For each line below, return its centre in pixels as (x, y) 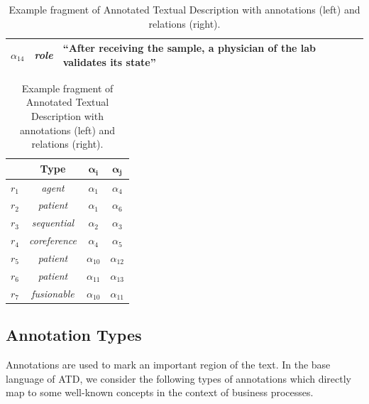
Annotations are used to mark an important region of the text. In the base (168, 364)
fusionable (53, 293)
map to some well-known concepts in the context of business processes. (160, 392)
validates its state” (109, 61)
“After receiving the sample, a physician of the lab (189, 48)
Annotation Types (74, 335)
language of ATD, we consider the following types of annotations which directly (179, 378)
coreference (53, 240)
